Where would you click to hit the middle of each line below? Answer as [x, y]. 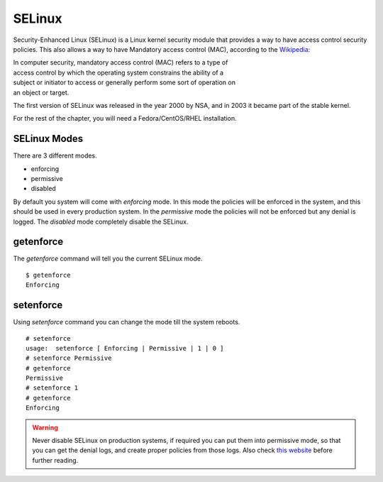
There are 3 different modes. [55, 155]
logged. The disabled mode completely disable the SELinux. [101, 221]
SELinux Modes [48, 139]
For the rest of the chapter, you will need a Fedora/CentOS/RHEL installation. [125, 119]
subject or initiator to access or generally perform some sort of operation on [124, 82]
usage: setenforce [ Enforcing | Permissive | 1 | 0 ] [125, 348]
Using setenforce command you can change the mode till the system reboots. [127, 322]
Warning [45, 427]
